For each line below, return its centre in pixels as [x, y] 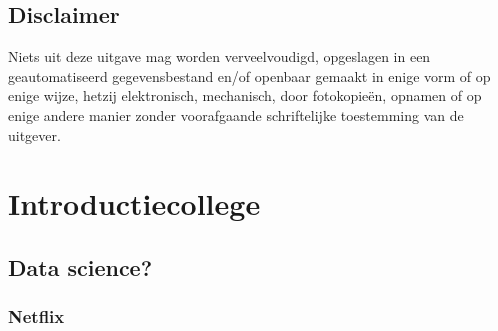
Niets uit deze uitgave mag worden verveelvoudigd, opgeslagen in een [219, 56]
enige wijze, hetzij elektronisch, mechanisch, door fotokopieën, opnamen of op [245, 95]
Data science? [80, 266]
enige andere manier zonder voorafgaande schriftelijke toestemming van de [236, 114]
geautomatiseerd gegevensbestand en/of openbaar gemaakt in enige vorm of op [249, 75]
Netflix [36, 316]
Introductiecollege [134, 203]
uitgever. [34, 134]
